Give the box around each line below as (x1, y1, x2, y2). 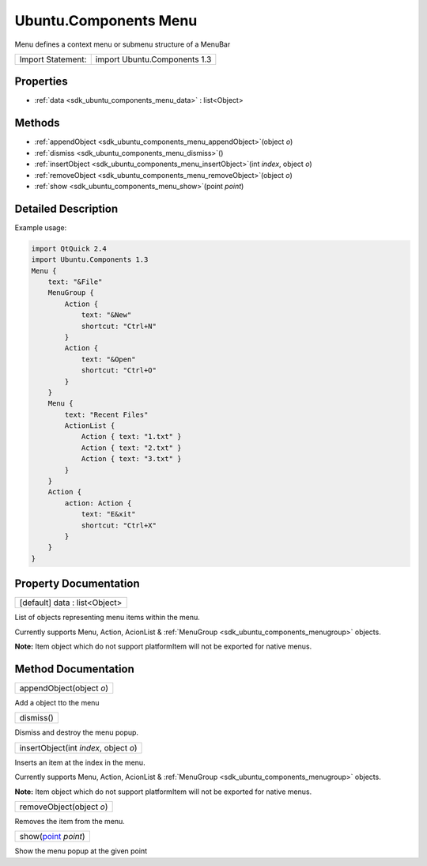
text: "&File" (47, 277, 103, 286)
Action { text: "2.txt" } (81, 443, 182, 452)
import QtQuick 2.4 (31, 244, 107, 253)
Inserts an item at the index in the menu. (14, 758, 145, 767)
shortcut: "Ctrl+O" (81, 366, 157, 375)
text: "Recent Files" (64, 410, 149, 419)
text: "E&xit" (81, 510, 136, 519)
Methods (14, 116, 60, 130)
